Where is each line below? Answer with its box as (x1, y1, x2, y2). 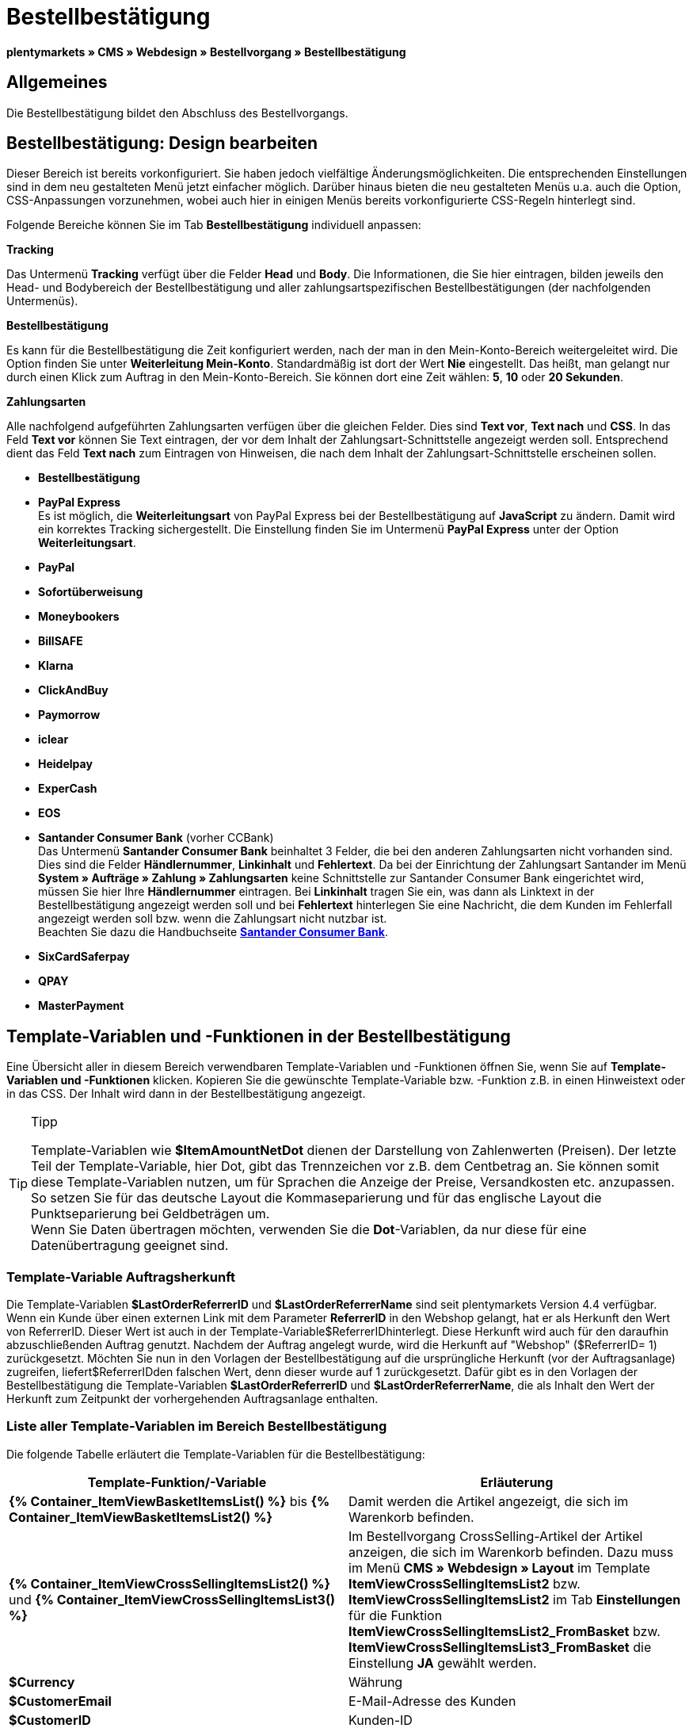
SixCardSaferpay (38, 950, 130, 964)
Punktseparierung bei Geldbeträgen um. (31, 1206, 270, 1222)
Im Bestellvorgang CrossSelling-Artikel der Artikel (348, 1527, 643, 1544)
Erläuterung (480, 1474, 554, 1490)
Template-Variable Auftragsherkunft (6, 1268, 236, 1285)
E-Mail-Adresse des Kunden (348, 1692, 516, 1709)
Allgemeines (6, 72, 108, 93)
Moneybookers (38, 610, 120, 624)
